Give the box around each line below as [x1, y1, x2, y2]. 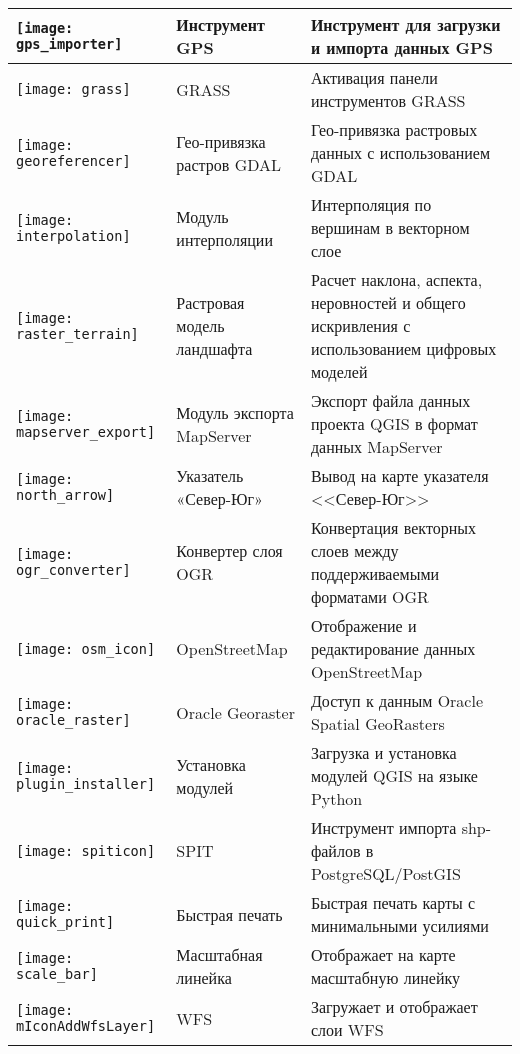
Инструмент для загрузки [310, 13, 501, 36]
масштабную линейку [310, 966, 461, 989]
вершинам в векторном [310, 216, 470, 239]
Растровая [176, 291, 245, 314]
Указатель [176, 464, 244, 487]
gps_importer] [16, 36, 123, 52]
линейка [176, 966, 232, 989]
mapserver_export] [16, 423, 156, 440]
